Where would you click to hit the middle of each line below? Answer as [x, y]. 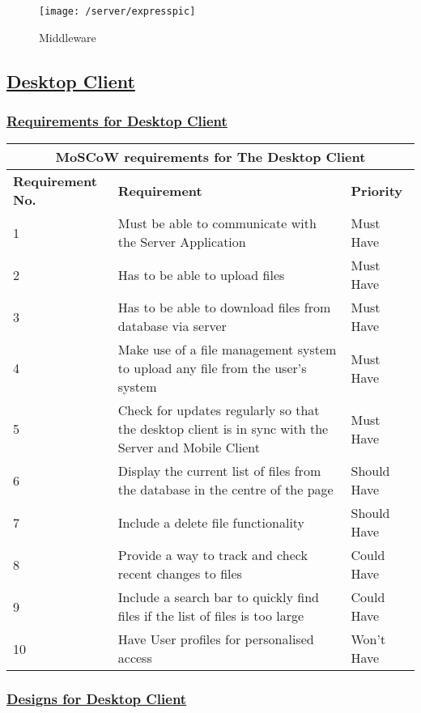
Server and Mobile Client [189, 448]
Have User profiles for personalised [216, 639]
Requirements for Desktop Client [117, 120]
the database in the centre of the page [225, 490]
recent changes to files [180, 574]
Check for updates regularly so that [219, 410]
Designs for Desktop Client [97, 699]
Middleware [68, 37]
